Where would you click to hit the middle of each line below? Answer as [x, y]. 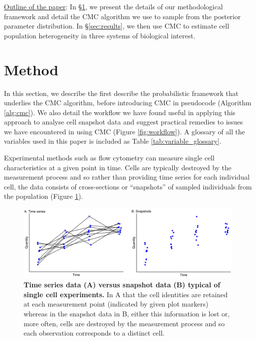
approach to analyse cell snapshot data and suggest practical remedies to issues [124, 122]
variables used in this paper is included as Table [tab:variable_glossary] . [113, 141]
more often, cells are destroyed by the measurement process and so [124, 323]
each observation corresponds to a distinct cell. [94, 333]
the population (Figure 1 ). [44, 196]
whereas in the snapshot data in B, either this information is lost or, [127, 314]
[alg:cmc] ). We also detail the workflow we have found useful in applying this [120, 112]
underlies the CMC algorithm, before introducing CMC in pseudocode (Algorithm [128, 103]
